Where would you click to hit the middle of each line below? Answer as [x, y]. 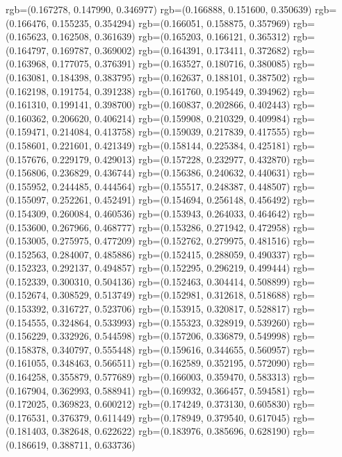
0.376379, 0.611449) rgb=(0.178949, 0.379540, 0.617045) [171, 417]
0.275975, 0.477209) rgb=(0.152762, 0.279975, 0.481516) [171, 241]
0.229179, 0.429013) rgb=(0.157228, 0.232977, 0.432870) [171, 159]
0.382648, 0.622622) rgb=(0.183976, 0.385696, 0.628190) [171, 431]
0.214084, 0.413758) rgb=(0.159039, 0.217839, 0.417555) [171, 132]
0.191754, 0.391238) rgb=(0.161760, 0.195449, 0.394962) [171, 91]
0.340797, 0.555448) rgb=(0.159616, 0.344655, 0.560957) [171, 349]
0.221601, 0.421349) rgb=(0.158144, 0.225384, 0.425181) [171, 145]
